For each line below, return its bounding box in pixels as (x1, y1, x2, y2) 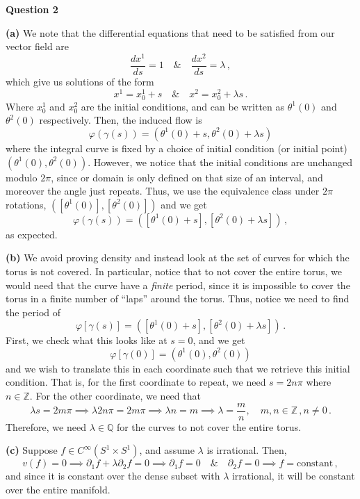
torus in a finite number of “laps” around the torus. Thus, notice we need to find (6, 291, 350, 306)
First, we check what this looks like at (6, 333, 167, 347)
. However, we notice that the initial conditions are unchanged (88, 154, 353, 169)
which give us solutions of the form (6, 74, 154, 88)
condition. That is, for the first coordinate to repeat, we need (6, 375, 266, 389)
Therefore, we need (6, 419, 86, 434)
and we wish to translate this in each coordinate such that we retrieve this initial (6, 361, 350, 375)
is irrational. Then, (206, 443, 287, 457)
